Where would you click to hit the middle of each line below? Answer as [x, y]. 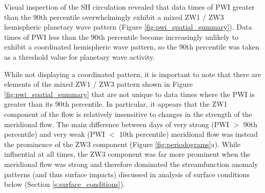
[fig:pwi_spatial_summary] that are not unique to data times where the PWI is [129, 94]
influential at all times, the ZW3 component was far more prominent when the [127, 154]
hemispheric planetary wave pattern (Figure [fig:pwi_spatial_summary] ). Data [128, 27]
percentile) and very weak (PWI [55, 134]
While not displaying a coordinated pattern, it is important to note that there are [133, 74]
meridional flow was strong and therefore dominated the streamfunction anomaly [131, 164]
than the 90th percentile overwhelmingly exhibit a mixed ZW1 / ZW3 [114, 17]
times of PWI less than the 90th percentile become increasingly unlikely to [121, 37]
